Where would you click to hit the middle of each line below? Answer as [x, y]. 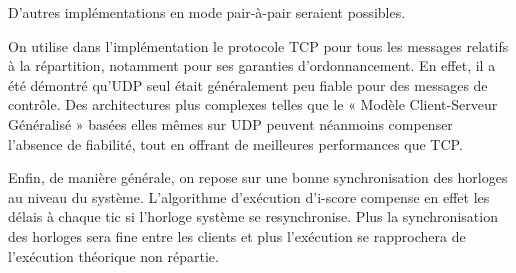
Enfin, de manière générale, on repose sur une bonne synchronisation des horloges [258, 177]
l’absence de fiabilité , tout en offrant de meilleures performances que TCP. [235, 143]
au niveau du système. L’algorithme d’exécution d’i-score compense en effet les [249, 196]
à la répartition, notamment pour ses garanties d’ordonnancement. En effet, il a [252, 65]
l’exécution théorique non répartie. [113, 255]
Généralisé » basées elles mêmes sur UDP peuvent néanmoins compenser [230, 123]
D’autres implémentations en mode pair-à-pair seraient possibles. [207, 12]
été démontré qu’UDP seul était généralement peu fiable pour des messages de [248, 84]
